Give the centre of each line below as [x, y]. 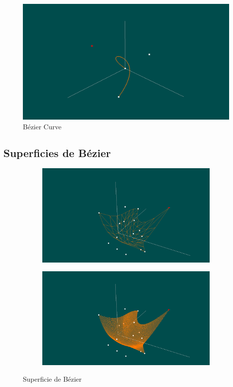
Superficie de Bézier [52, 378]
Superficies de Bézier [57, 152]
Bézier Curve [42, 126]
